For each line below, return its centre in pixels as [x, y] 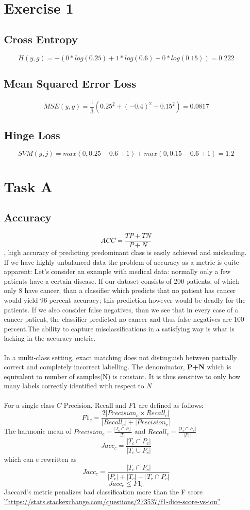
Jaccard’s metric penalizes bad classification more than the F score [103, 492]
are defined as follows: [171, 405]
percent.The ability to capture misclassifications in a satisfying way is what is [119, 328]
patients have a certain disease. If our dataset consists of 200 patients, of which [122, 281]
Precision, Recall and [95, 405]
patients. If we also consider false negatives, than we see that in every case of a [121, 309]
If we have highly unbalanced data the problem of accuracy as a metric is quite [122, 262]
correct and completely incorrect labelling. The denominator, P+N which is [117, 367]
